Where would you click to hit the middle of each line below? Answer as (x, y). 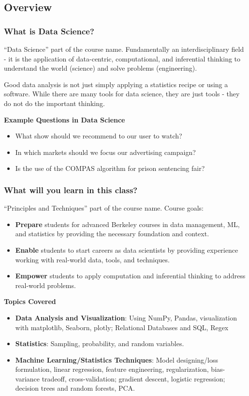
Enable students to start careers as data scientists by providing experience (127, 250)
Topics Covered (30, 301)
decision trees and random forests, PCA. (75, 388)
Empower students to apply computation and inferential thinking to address (130, 276)
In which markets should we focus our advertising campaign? (105, 152)
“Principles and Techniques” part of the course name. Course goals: (104, 208)
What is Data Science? (49, 31)
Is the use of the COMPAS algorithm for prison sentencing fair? (110, 168)
